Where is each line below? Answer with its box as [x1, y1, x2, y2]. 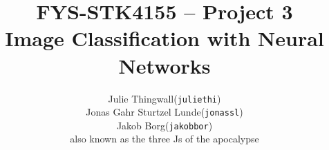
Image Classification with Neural [5, 24, 324, 52]
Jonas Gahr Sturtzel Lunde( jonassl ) [86, 105, 243, 119]
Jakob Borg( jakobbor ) [116, 118, 213, 132]
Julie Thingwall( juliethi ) [108, 91, 221, 105]
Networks [118, 51, 211, 79]
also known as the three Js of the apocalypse [70, 131, 259, 146]
